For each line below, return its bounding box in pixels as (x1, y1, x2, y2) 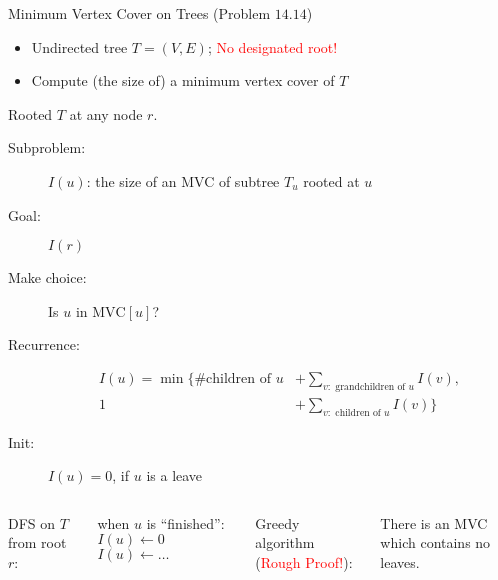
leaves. (380, 551, 420, 572)
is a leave (146, 465, 203, 486)
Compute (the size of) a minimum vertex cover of (31, 70, 335, 91)
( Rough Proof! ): (255, 551, 353, 572)
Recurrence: (8, 334, 80, 355)
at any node (69, 103, 143, 124)
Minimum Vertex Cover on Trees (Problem (8, 3, 271, 23)
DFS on (8, 512, 56, 533)
